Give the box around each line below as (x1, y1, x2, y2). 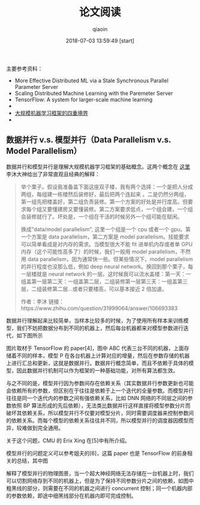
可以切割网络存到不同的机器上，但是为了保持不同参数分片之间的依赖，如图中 (6, 477, 194, 484)
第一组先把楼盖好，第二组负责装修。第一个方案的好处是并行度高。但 (20, 198, 188, 205)
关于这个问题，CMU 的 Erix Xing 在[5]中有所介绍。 (6, 436, 130, 444)
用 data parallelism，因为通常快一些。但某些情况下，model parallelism (20, 255, 193, 262)
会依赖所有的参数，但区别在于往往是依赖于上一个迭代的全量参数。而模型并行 (6, 387, 194, 394)
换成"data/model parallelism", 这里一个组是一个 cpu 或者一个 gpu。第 (20, 225, 191, 233)
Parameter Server (14, 83, 58, 90)
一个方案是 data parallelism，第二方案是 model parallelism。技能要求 (20, 233, 189, 240)
